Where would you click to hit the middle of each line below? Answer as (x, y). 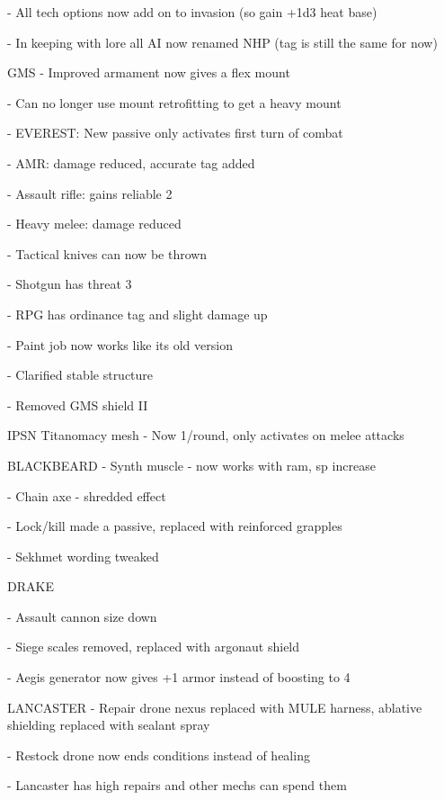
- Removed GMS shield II (78, 404)
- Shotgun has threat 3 (70, 284)
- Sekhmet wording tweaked (83, 556)
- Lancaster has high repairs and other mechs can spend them (177, 785)
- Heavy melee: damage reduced (94, 224)
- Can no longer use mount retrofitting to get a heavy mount (174, 102)
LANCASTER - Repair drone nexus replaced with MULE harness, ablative (215, 707)
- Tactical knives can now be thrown (107, 253)
